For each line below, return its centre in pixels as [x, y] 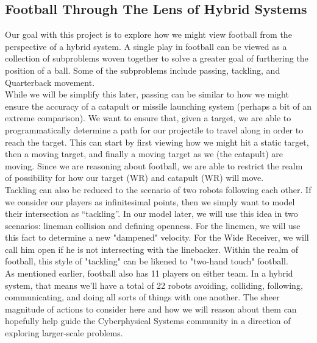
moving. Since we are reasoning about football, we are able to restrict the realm [154, 165]
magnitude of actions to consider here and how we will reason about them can [151, 309]
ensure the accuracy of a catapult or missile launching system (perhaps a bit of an [158, 106]
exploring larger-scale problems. [64, 333]
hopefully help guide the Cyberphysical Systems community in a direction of [148, 321]
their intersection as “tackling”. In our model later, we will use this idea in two [151, 214]
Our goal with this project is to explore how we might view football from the [148, 34]
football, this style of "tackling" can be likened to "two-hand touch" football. [147, 261]
